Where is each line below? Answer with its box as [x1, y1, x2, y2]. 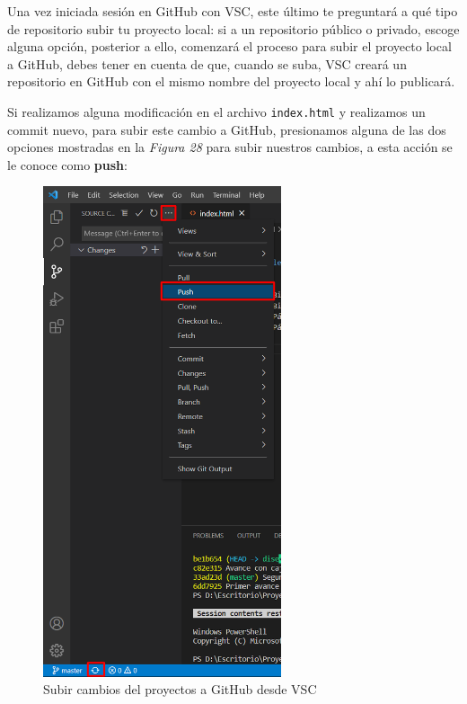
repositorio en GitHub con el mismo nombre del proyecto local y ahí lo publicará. [7, 72, 455, 91]
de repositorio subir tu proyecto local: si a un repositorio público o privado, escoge [7, 19, 460, 38]
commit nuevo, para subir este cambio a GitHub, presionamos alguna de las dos [7, 120, 446, 138]
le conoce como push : [7, 155, 128, 174]
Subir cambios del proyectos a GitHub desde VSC [43, 680, 317, 699]
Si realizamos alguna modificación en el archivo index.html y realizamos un [7, 102, 426, 120]
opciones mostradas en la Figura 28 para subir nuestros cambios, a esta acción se [7, 138, 453, 156]
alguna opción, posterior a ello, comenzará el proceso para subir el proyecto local [7, 37, 452, 56]
